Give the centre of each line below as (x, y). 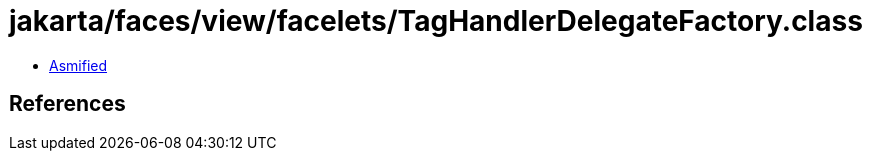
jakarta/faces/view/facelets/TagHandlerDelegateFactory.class (436, 21)
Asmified (78, 65)
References (67, 104)
